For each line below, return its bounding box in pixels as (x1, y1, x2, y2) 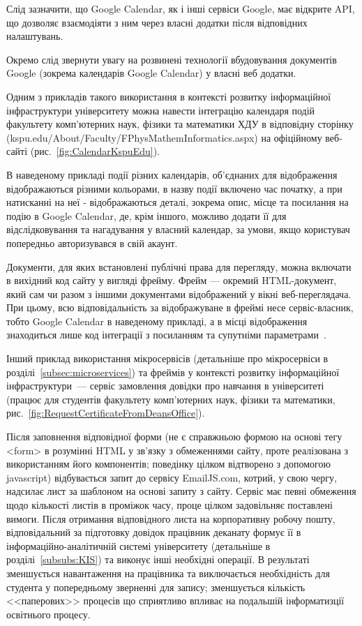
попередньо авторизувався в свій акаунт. (6, 235, 178, 250)
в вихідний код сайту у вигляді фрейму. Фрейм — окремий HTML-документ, (6, 273, 337, 288)
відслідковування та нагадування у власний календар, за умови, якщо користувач (6, 222, 350, 237)
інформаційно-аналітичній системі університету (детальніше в (6, 538, 271, 553)
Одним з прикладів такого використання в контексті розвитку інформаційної (6, 89, 331, 103)
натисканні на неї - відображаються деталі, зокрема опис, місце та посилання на (6, 195, 349, 209)
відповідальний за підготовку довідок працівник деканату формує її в (6, 525, 301, 539)
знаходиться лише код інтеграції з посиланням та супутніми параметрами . (6, 327, 326, 342)
